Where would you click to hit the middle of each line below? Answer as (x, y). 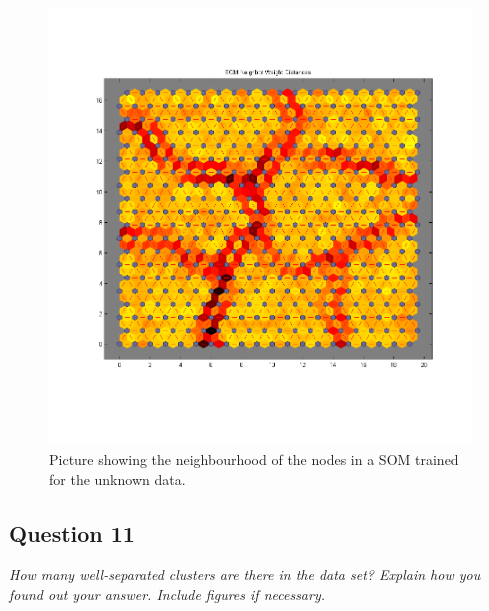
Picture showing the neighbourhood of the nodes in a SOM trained (254, 459)
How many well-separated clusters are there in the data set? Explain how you (245, 574)
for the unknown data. (117, 478)
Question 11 (72, 532)
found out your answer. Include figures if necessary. (167, 594)
